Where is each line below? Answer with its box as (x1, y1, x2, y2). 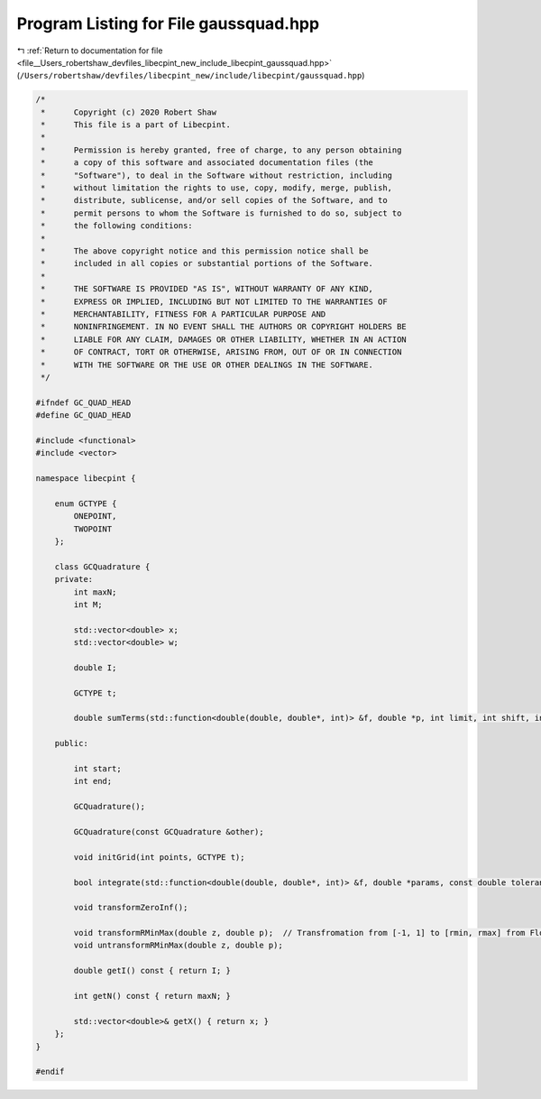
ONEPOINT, (73, 511, 117, 522)
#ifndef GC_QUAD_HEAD (35, 397, 132, 408)
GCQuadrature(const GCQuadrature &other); (73, 827, 265, 836)
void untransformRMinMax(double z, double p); (73, 940, 283, 951)
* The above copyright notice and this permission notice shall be (41, 246, 369, 256)
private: (54, 574, 94, 585)
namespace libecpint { (35, 474, 136, 484)
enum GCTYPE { (54, 498, 117, 509)
